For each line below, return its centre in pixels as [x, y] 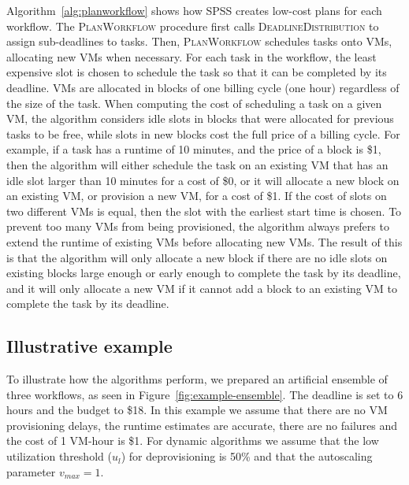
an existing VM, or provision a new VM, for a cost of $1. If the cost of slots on [197, 196]
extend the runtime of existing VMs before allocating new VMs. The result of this [204, 241]
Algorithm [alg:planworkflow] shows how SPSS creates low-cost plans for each [194, 10]
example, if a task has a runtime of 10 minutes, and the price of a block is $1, [194, 149]
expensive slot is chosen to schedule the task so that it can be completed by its [197, 72]
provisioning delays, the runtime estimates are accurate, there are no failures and [202, 425]
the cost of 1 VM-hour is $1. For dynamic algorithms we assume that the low [193, 441]
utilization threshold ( [59, 456]
